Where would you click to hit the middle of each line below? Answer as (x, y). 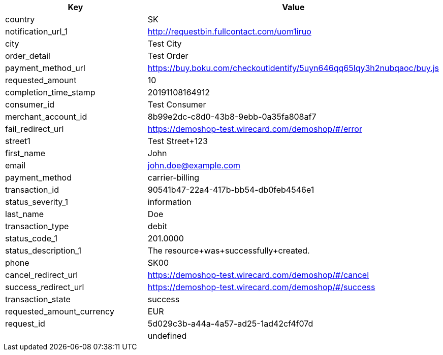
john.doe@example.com (194, 165)
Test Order (168, 56)
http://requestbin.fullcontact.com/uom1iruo (229, 31)
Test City (165, 44)
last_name (25, 214)
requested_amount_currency (60, 311)
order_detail (28, 56)
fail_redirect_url (35, 129)
